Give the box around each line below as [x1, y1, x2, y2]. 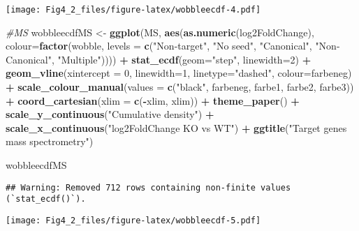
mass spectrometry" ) [6, 134, 94, 149]
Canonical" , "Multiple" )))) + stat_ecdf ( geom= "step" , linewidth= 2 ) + [6, 52, 312, 66]
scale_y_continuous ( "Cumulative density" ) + [6, 107, 214, 121]
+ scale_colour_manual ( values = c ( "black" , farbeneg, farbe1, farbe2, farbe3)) [6, 80, 354, 94]
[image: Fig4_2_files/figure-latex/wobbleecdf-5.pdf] [6, 215, 261, 225]
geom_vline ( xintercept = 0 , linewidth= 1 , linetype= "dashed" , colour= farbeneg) [6, 66, 352, 80]
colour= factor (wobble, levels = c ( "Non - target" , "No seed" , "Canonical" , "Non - [6, 38, 340, 53]
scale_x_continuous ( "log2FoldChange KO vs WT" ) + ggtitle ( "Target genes [6, 120, 347, 135]
